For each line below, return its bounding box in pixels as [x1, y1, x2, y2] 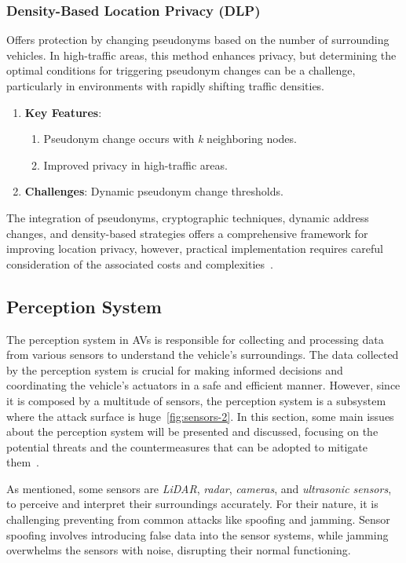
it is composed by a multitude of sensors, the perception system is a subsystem [6, 392, 386, 408]
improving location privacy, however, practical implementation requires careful [6, 240, 383, 257]
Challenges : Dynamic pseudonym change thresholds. [24, 183, 283, 199]
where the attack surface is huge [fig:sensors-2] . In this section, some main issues [6, 408, 394, 424]
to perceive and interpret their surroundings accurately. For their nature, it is [6, 495, 379, 512]
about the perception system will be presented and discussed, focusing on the [6, 423, 379, 440]
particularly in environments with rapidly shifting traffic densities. [6, 78, 325, 93]
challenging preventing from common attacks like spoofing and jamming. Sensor [6, 511, 390, 528]
